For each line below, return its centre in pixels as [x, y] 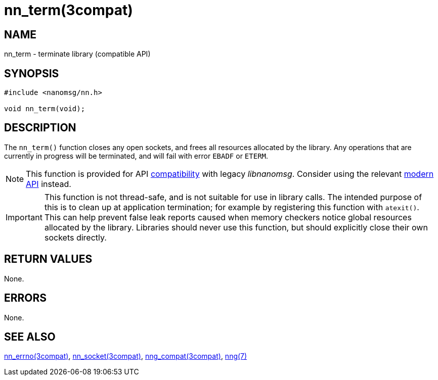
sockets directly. [75, 237]
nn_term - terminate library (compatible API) [77, 54]
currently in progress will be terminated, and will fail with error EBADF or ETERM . [136, 156]
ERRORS [26, 298]
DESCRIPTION [40, 128]
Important [24, 217]
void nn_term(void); [45, 109]
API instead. [49, 184]
